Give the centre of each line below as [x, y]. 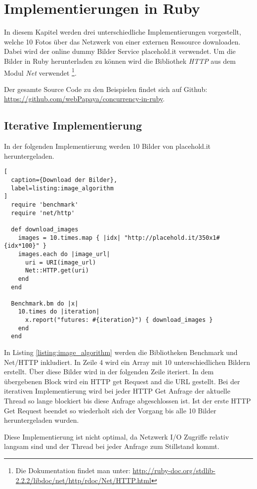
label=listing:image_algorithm [62, 188]
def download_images [45, 229]
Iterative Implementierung [73, 125]
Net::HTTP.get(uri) [57, 271]
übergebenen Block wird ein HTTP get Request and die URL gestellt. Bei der [122, 381]
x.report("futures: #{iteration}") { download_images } [119, 320]
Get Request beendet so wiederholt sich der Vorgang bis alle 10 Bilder [110, 410]
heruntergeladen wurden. [42, 420]
